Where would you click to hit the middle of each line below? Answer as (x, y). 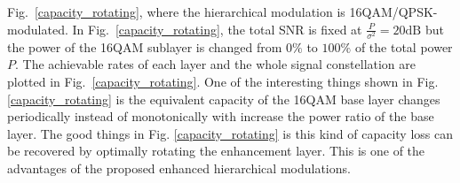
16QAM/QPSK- (393, 11)
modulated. (38, 29)
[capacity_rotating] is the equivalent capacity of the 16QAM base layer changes (224, 99)
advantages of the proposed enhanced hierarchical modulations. (179, 168)
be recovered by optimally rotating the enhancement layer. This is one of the (216, 151)
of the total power (404, 46)
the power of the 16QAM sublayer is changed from (145, 46)
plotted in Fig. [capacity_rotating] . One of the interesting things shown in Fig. (223, 81)
